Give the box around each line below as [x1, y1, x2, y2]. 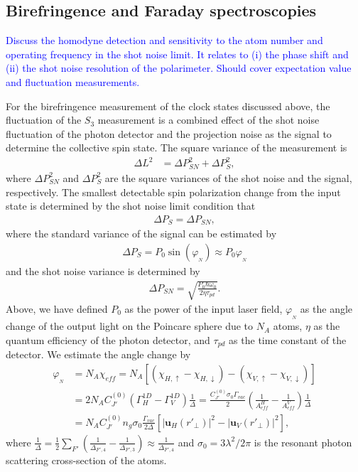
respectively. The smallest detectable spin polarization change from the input [6, 184, 341, 199]
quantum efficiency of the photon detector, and [6, 332, 210, 347]
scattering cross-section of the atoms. [6, 452, 167, 467]
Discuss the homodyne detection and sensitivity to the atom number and [6, 33, 323, 48]
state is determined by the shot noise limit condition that [6, 198, 256, 213]
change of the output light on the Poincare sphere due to [6, 318, 254, 333]
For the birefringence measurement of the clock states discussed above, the [6, 98, 330, 113]
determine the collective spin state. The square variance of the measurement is [6, 140, 347, 155]
